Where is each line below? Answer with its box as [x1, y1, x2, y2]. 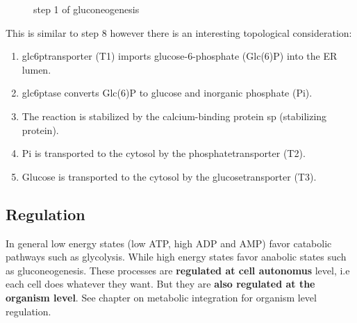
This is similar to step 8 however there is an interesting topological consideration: [6, 25, 352, 40]
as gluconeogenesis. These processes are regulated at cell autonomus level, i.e [6, 263, 350, 277]
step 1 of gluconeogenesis [33, 2, 140, 16]
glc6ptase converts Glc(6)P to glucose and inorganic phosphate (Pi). [22, 85, 313, 100]
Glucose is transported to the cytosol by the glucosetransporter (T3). [22, 169, 317, 183]
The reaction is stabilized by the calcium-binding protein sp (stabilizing [22, 108, 327, 123]
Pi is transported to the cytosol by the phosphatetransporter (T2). [22, 146, 306, 160]
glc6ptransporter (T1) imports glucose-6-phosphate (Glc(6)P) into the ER [22, 49, 338, 63]
